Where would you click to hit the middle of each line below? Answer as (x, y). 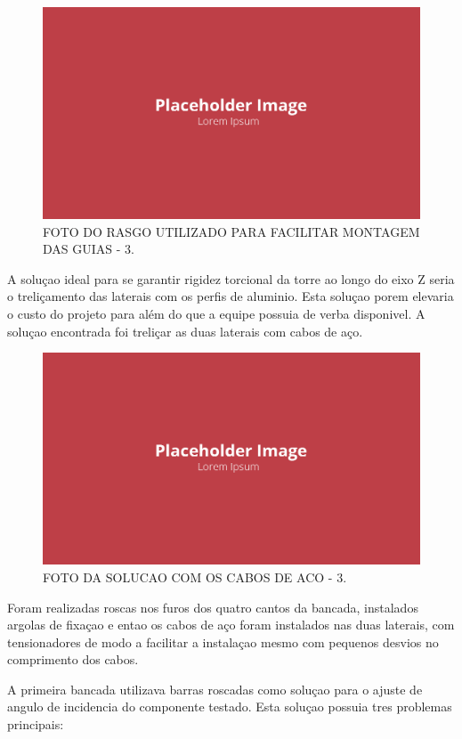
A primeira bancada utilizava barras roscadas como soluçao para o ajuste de (215, 689)
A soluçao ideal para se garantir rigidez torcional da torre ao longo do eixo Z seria (231, 278)
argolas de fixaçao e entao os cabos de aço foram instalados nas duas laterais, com (231, 625)
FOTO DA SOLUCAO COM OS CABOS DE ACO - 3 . (195, 577)
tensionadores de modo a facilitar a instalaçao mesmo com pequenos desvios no (223, 642)
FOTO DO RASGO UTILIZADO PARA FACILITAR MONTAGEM (231, 231)
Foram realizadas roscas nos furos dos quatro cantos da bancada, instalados (213, 607)
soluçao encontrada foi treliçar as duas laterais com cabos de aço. (185, 331)
